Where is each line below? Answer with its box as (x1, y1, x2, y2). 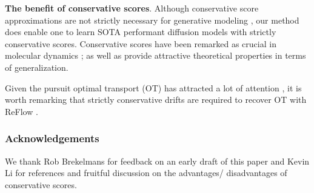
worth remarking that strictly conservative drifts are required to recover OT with (5, 93, 307, 106)
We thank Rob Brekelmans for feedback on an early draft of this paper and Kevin (5, 154, 310, 167)
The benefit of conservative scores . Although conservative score (5, 2, 259, 14)
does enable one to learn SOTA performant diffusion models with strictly (5, 25, 276, 38)
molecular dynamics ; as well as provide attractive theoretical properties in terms (5, 49, 306, 62)
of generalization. (5, 61, 68, 73)
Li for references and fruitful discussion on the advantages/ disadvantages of (5, 166, 287, 179)
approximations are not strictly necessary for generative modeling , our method (5, 13, 299, 26)
